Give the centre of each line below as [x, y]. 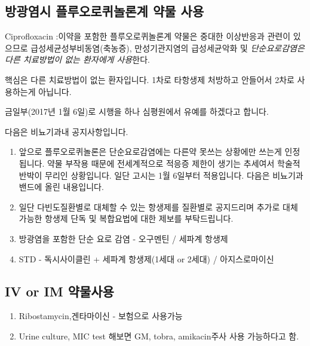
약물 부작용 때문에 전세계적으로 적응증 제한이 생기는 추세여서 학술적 [174, 163]
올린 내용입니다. [74, 187]
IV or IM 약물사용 [59, 291]
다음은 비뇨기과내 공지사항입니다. [67, 131]
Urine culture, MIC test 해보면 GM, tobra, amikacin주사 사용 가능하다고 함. [159, 336]
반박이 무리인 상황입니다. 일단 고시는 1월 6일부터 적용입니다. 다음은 [144, 175]
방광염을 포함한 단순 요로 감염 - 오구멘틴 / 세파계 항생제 [123, 238]
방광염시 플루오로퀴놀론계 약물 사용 [105, 11]
